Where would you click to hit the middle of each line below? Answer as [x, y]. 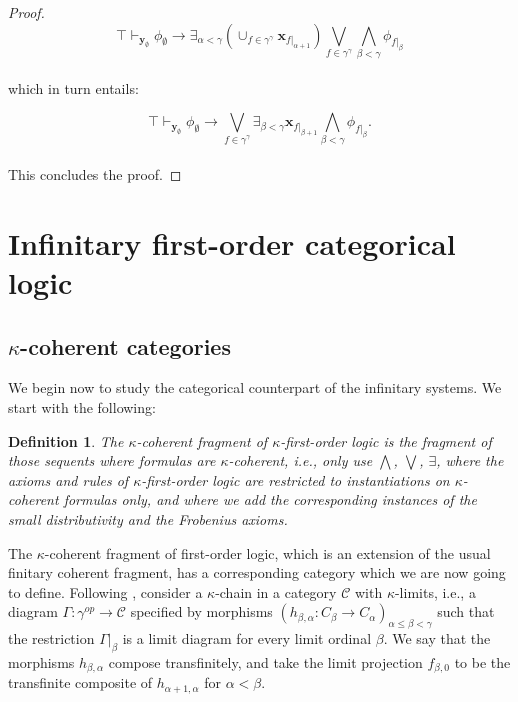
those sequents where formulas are [112, 460]
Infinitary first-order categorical [232, 242]
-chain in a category [276, 591]
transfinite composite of [80, 682]
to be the [482, 661]
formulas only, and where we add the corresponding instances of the [270, 499]
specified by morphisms [201, 611]
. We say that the [437, 638]
